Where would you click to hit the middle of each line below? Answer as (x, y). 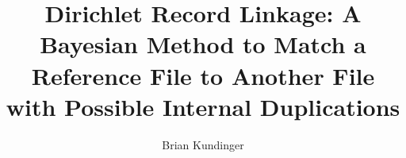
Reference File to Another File (203, 75)
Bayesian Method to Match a (203, 44)
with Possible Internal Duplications (203, 106)
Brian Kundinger (203, 144)
